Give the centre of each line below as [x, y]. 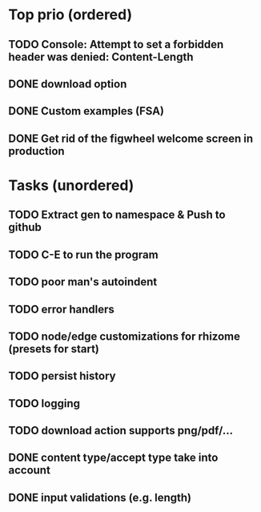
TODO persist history [62, 376]
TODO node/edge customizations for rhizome [124, 336]
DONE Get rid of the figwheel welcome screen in [131, 138]
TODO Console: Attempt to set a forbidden [116, 44]
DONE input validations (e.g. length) [100, 497]
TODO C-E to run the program [83, 254]
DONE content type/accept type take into [113, 458]
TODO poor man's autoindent [83, 282]
